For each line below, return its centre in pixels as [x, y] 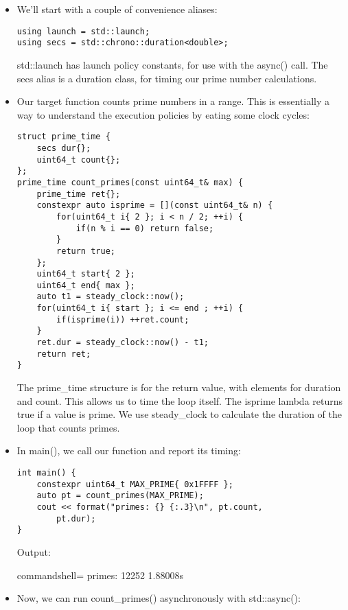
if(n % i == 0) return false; [145, 228]
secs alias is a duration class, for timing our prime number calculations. [167, 78]
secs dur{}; [64, 148]
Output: [34, 551]
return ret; [64, 354]
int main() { [46, 473]
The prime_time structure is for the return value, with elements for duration [179, 387]
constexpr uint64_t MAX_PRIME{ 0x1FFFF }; [135, 484]
